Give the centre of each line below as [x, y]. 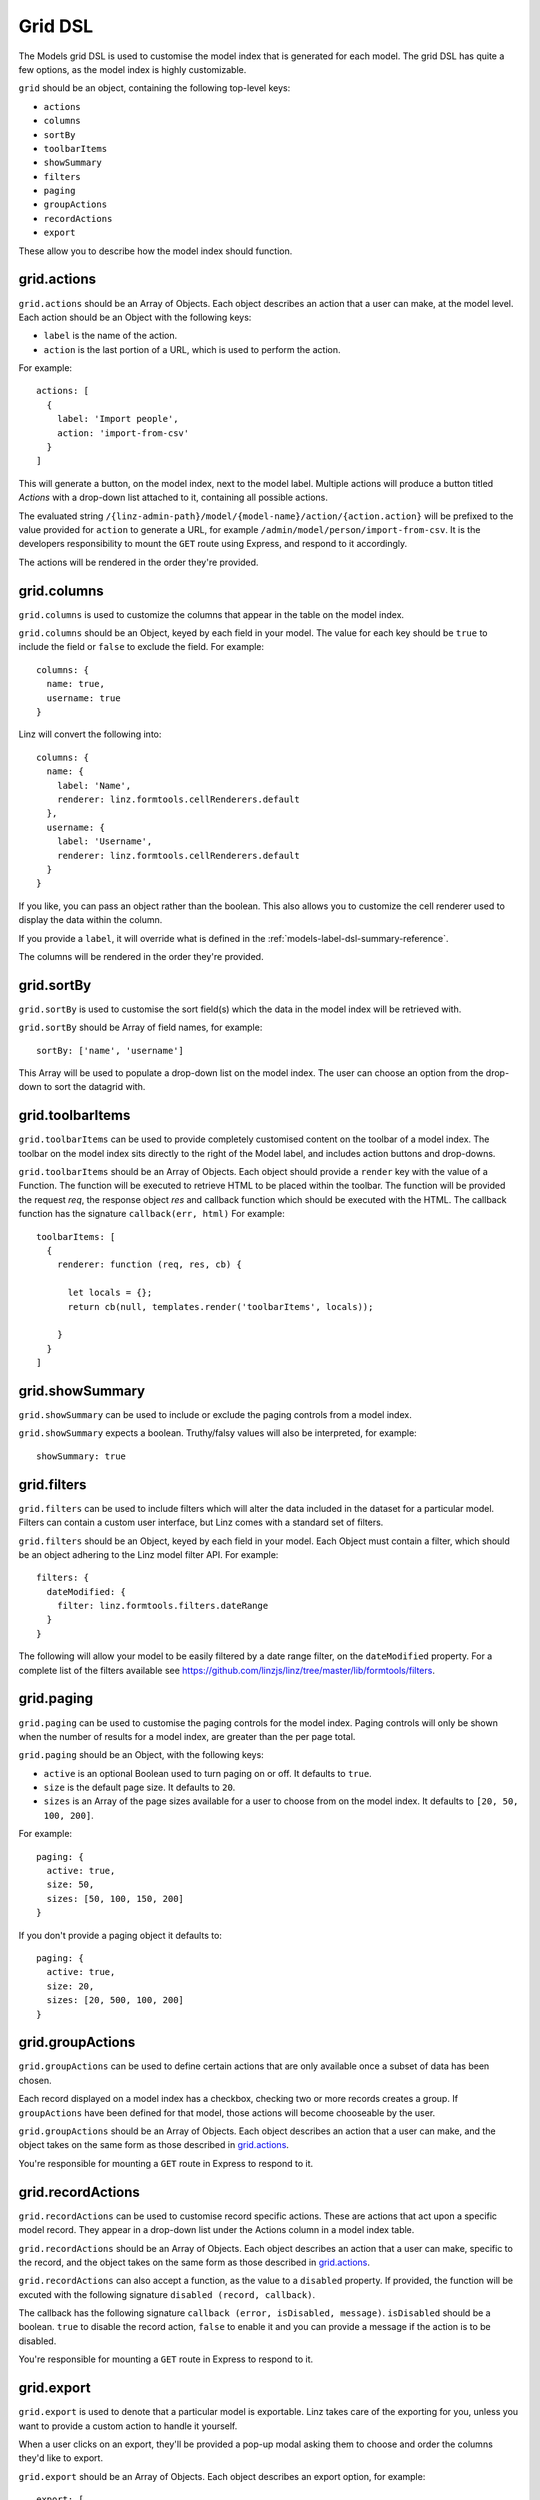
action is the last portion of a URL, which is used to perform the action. [192, 349]
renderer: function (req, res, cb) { [149, 1264]
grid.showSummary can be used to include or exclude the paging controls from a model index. [215, 1415]
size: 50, [70, 1884]
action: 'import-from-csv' [123, 433]
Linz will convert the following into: [90, 734]
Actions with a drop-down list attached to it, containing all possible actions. [173, 497]
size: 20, [70, 1986]
